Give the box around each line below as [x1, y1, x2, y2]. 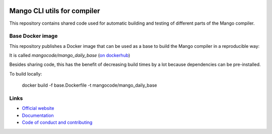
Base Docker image [9, 33, 58, 40]
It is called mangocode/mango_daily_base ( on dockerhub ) [9, 52, 130, 58]
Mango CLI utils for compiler [9, 7, 100, 15]
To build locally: [9, 71, 42, 77]
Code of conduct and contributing [22, 119, 93, 125]
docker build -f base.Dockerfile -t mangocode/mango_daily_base [22, 82, 157, 88]
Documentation [22, 112, 54, 118]
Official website [22, 105, 54, 111]
